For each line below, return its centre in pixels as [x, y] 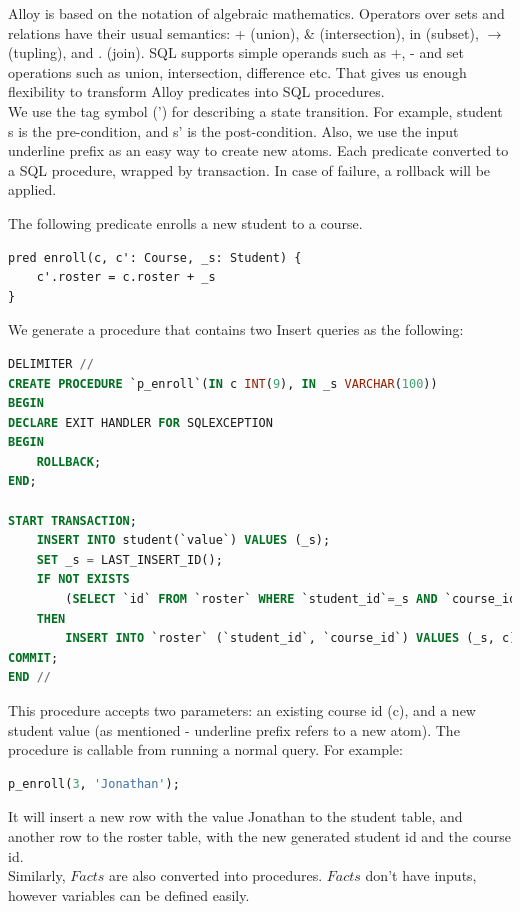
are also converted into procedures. [216, 875]
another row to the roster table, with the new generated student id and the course [259, 835]
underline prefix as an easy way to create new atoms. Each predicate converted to [258, 150]
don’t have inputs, [421, 875]
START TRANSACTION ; [72, 520]
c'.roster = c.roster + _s [126, 277]
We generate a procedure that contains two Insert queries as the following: [236, 329]
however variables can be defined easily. [129, 894]
